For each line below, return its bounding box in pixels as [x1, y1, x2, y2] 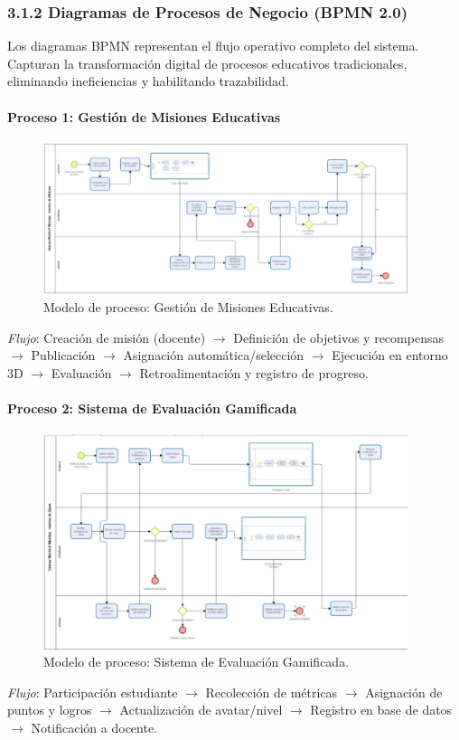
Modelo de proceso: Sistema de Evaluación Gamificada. [43, 652, 350, 671]
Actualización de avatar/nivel [119, 700, 283, 719]
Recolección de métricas [205, 682, 338, 701]
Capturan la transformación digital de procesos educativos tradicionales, [7, 53, 407, 72]
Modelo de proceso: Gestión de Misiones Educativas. [43, 297, 333, 316]
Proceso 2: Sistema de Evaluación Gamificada [7, 398, 297, 417]
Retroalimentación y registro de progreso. [139, 363, 369, 382]
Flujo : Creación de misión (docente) [7, 327, 206, 346]
